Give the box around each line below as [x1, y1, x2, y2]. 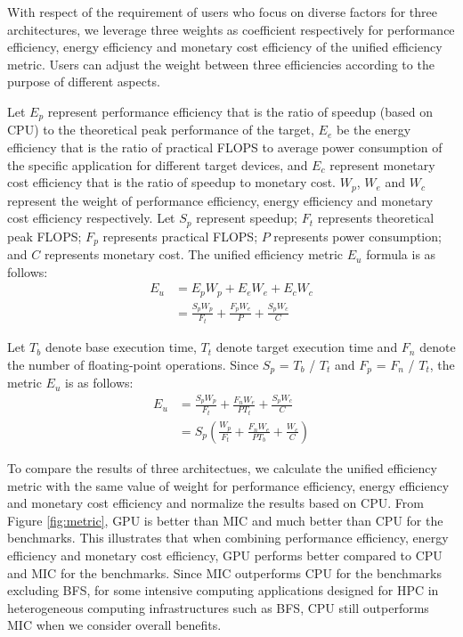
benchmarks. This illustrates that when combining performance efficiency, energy [7, 528, 449, 547]
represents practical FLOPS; [102, 226, 258, 245]
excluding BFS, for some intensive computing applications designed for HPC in [7, 581, 439, 600]
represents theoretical [317, 208, 435, 227]
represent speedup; [196, 208, 298, 227]
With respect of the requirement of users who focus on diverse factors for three [7, 3, 437, 20]
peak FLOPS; [7, 226, 82, 245]
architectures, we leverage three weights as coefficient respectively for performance [7, 20, 455, 38]
